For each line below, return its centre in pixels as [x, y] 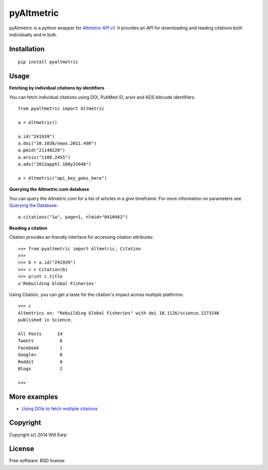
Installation [27, 49]
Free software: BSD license [37, 461]
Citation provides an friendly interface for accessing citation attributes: [81, 237]
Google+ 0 [40, 355]
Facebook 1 [40, 348]
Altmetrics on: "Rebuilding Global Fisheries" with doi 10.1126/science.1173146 [119, 313]
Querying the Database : [33, 205]
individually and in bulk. [33, 34]
